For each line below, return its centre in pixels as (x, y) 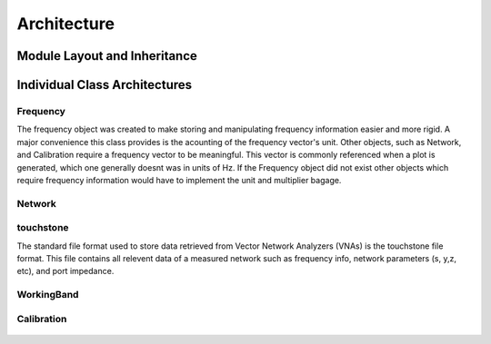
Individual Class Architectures (105, 85)
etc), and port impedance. (65, 271)
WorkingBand (48, 295)
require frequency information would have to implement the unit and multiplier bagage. (179, 180)
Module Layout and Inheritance (107, 56)
